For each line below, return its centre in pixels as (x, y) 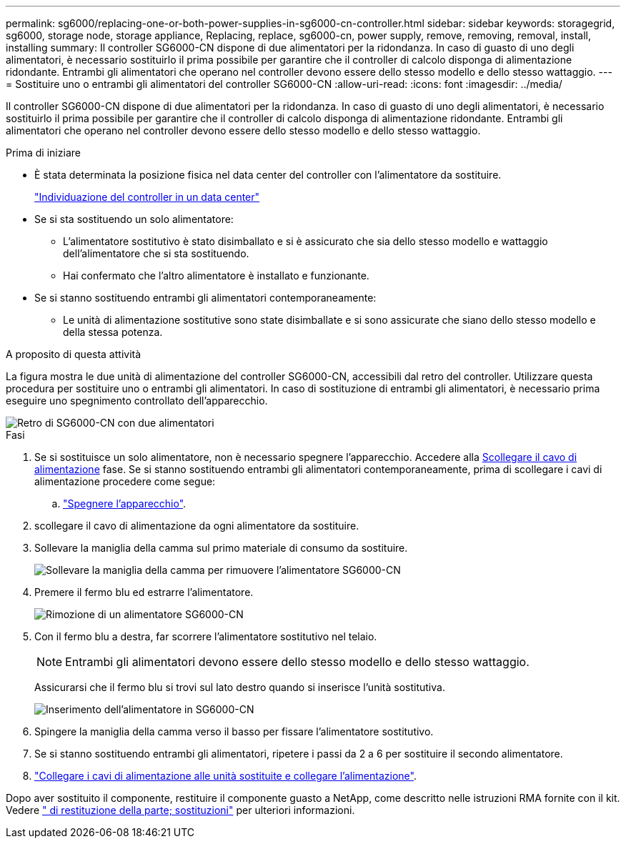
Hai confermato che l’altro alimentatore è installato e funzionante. (216, 275)
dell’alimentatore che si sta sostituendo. (156, 253)
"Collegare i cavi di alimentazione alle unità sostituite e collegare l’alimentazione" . (225, 776)
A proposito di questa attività (74, 354)
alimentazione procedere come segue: (125, 481)
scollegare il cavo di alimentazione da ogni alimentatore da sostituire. (197, 526)
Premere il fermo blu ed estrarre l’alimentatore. (144, 592)
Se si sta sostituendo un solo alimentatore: (134, 219)
